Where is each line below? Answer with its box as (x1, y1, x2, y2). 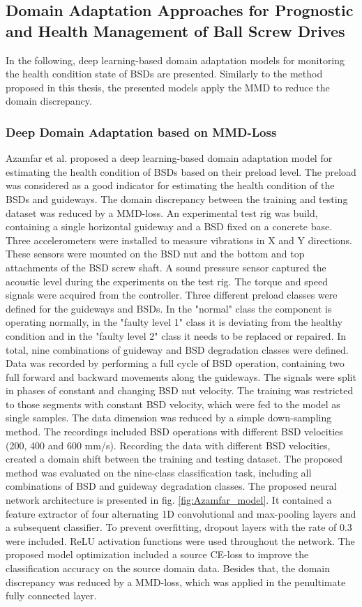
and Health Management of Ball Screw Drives (6, 20, 345, 41)
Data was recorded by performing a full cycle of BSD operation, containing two (6, 356, 345, 370)
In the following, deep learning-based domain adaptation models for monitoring (6, 52, 345, 67)
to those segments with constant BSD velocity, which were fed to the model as (6, 396, 340, 411)
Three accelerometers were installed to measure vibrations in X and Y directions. (6, 232, 352, 247)
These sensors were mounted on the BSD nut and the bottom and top (6, 246, 305, 261)
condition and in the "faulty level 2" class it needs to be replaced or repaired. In (6, 328, 347, 343)
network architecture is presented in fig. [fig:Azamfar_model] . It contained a (6, 493, 332, 507)
